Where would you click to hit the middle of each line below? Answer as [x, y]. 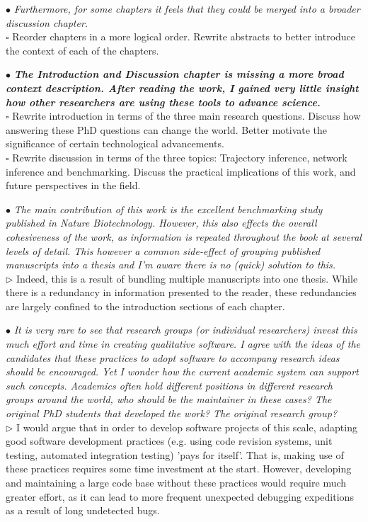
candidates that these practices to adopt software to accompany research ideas [173, 357]
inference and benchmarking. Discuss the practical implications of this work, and [181, 171]
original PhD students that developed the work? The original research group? [172, 413]
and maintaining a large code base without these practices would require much [176, 482]
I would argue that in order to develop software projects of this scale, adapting [187, 427]
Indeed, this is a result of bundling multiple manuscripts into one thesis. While [187, 278]
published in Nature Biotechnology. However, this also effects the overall [161, 223]
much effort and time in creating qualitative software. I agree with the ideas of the [183, 344]
